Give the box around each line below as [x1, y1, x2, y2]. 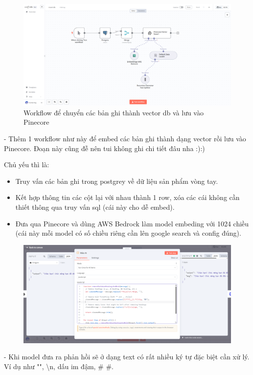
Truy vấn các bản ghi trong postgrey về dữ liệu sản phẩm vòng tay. [15, 176, 218, 186]
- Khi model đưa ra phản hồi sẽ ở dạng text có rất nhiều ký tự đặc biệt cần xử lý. [4, 352, 250, 362]
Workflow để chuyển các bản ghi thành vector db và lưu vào [23, 107, 204, 117]
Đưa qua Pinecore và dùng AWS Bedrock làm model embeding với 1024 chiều [15, 218, 249, 228]
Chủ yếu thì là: [4, 159, 49, 170]
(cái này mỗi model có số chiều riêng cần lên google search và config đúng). [15, 228, 241, 238]
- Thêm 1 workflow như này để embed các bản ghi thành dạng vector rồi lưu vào [4, 133, 246, 144]
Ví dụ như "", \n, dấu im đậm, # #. [4, 361, 114, 371]
